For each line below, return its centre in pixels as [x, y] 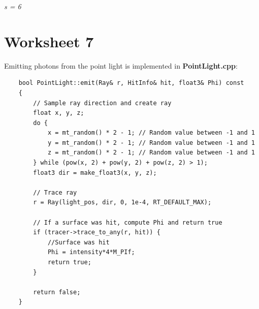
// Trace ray [55, 192]
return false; [57, 292]
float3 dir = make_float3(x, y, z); [95, 173]
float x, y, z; [59, 113]
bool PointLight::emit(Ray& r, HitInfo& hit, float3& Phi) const [131, 83]
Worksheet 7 [49, 41]
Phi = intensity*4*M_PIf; [91, 252]
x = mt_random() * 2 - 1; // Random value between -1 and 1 [151, 133]
